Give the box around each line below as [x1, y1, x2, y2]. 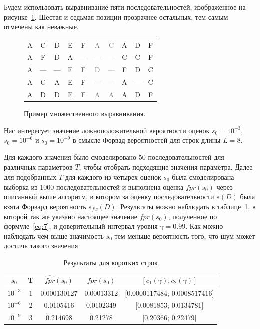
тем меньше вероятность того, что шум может [114, 230, 255, 241]
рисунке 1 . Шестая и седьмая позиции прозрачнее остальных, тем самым [4, 11, 228, 22]
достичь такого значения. [4, 240, 80, 251]
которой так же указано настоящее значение [4, 211, 138, 221]
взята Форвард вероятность [4, 201, 86, 211]
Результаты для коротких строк [63, 257, 158, 267]
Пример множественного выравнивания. [24, 108, 146, 118]
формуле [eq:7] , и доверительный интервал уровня [4, 221, 158, 231]
